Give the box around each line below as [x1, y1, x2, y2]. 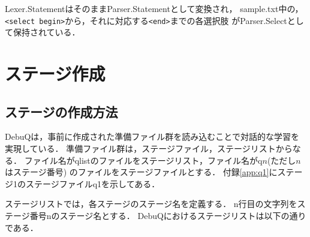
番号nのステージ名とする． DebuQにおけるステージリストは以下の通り [29, 209, 306, 221]
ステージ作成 [5, 61, 106, 86]
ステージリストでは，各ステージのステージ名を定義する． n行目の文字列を [5, 197, 297, 210]
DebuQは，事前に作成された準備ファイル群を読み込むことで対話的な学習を [5, 130, 299, 143]
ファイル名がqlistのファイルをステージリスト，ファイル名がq [24, 154, 263, 166]
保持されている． [13, 26, 80, 38]
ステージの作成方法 [5, 102, 118, 121]
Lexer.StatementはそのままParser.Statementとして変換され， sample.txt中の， [5, 2, 303, 14]
